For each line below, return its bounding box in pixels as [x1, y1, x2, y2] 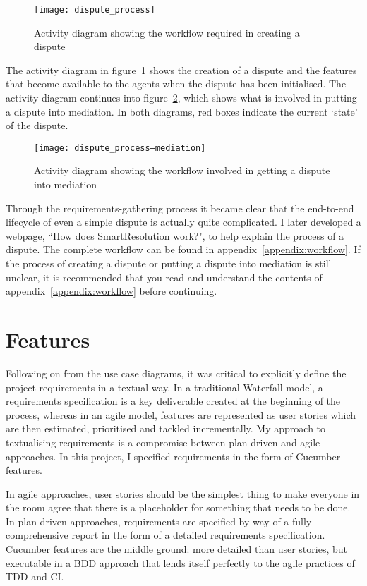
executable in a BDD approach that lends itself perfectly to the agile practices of [6, 555, 355, 570]
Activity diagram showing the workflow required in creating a [34, 25, 300, 39]
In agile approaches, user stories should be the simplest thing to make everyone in [6, 486, 360, 501]
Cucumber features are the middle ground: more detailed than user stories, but [6, 542, 347, 556]
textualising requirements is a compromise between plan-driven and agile [6, 434, 320, 449]
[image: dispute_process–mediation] [34, 142, 206, 153]
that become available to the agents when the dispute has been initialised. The [6, 76, 347, 91]
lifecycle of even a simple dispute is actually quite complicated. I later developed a [6, 214, 361, 229]
